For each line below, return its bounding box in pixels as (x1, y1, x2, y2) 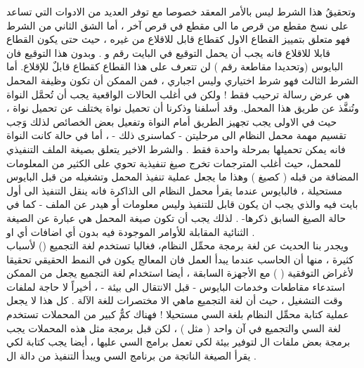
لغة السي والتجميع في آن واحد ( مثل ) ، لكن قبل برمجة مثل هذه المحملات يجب (6, 320, 342, 335)
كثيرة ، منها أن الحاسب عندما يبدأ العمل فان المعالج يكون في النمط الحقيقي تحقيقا (6, 251, 354, 266)
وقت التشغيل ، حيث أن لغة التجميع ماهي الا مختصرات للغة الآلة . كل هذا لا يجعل (6, 293, 343, 308)
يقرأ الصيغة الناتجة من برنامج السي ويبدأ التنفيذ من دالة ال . (6, 348, 256, 362)
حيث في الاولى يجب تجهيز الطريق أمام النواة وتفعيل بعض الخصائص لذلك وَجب (6, 114, 337, 129)
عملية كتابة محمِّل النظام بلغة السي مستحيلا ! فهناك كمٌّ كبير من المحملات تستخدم (6, 307, 349, 322)
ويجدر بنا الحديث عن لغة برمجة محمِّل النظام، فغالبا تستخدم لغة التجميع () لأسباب (6, 238, 349, 253)
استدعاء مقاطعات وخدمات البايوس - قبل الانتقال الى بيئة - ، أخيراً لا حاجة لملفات (6, 279, 345, 294)
